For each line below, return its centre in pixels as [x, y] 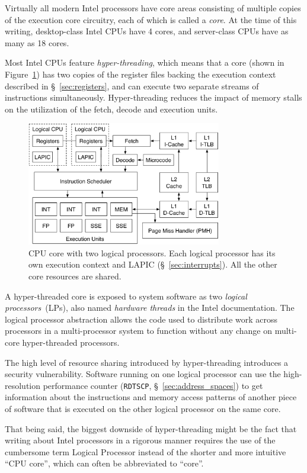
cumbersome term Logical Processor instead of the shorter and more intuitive [145, 451]
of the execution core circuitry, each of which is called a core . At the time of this [151, 19]
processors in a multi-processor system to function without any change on [139, 331]
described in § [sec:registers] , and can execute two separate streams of [132, 86]
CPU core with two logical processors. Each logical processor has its [152, 252]
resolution [23, 385]
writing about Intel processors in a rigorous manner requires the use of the [140, 440]
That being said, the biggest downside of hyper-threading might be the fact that [151, 428]
